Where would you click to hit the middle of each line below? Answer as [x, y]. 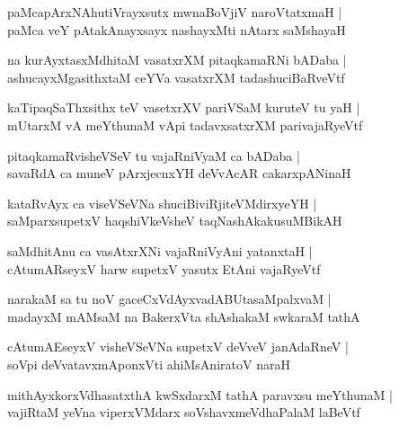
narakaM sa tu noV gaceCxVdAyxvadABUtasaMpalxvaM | [169, 299]
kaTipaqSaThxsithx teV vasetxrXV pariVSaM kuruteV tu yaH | [184, 107]
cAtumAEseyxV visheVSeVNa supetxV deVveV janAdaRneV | [178, 347]
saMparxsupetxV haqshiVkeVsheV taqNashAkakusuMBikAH [175, 221]
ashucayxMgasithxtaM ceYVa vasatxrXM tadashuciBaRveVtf [176, 77]
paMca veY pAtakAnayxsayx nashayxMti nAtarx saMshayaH [177, 29]
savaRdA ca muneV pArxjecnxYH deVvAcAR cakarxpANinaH [179, 173]
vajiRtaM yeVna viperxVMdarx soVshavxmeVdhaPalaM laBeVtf [184, 412]
